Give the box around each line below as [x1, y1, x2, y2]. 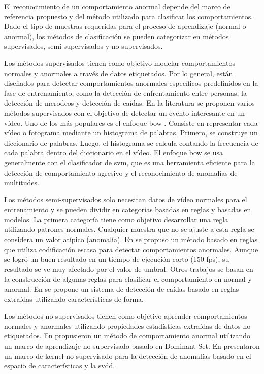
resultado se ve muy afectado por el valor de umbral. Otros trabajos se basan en [4, 263, 253, 274]
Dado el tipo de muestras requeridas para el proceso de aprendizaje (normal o [4, 21, 246, 31]
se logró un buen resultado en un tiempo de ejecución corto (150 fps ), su [4, 254, 229, 264]
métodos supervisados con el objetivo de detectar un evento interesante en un [4, 107, 245, 118]
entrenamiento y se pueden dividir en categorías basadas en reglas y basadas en [4, 204, 251, 215]
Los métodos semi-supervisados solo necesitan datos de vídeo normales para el [4, 194, 247, 205]
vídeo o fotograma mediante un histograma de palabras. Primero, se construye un [4, 127, 258, 138]
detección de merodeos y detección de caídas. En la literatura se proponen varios [4, 97, 255, 108]
